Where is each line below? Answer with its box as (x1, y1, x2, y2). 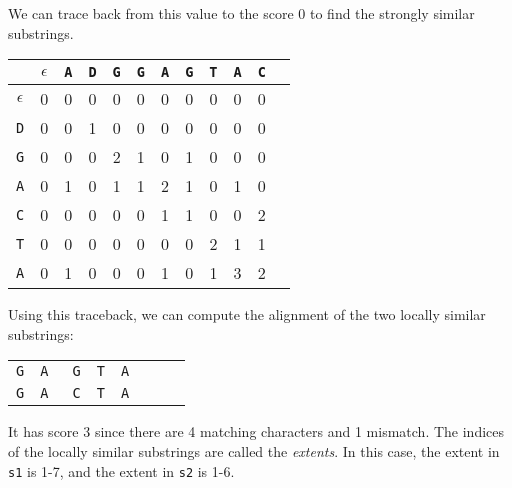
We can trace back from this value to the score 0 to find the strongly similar (8, 3, 475, 23)
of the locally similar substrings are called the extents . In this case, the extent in (8, 440, 500, 461)
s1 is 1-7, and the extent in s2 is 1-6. (8, 460, 235, 481)
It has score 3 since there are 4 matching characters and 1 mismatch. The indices (8, 421, 505, 442)
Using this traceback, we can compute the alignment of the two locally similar (8, 304, 486, 325)
